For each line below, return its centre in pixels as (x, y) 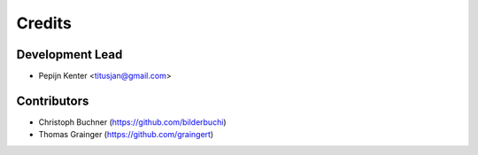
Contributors (53, 101)
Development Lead (69, 54)
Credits (44, 23)
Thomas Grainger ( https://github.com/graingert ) (126, 135)
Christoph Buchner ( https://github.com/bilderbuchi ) (132, 122)
